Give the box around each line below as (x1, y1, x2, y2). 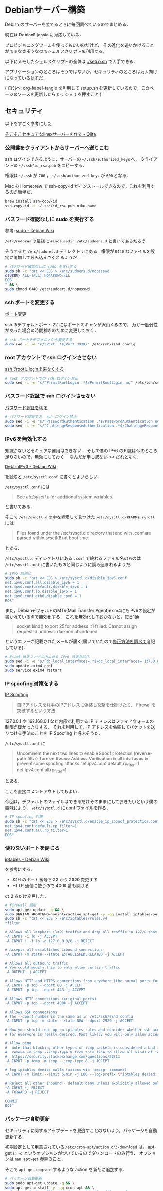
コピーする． (61, 162, 87, 168)
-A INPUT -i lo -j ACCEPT (5, 934, 57, 939)
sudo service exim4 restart (5, 668, 62, 673)
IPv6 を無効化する (5, 436, 47, 443)
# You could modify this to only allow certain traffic (5, 965, 120, 970)
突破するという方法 (16, 708, 56, 713)
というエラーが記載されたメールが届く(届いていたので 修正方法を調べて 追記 (5, 639, 155, 644)
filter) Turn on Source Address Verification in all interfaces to (27, 755, 149, 761)
